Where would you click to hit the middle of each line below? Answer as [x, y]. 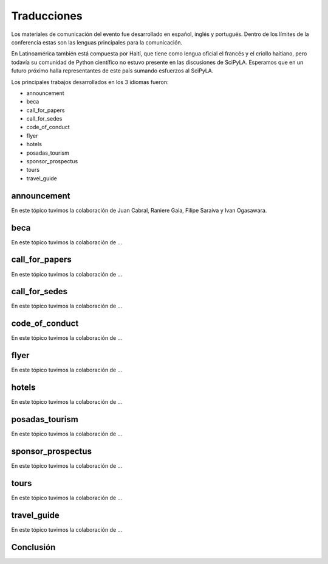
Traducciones [47, 16]
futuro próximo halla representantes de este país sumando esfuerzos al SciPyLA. [112, 71]
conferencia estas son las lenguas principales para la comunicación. [97, 42]
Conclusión [33, 547]
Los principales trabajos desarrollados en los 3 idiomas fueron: [90, 82]
